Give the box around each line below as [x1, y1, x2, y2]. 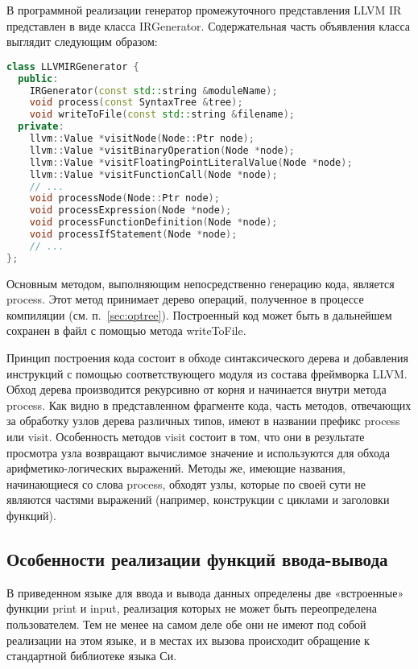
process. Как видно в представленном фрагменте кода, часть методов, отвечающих [6, 396, 412, 413]
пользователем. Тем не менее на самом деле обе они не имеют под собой [6, 615, 366, 632]
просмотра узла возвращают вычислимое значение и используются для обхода [6, 444, 390, 460]
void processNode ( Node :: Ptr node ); [29, 192, 220, 204]
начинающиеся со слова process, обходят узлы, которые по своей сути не [6, 475, 366, 492]
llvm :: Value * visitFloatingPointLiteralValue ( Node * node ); [29, 156, 353, 168]
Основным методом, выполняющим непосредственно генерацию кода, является [6, 275, 395, 291]
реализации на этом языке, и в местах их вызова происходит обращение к [6, 631, 370, 648]
